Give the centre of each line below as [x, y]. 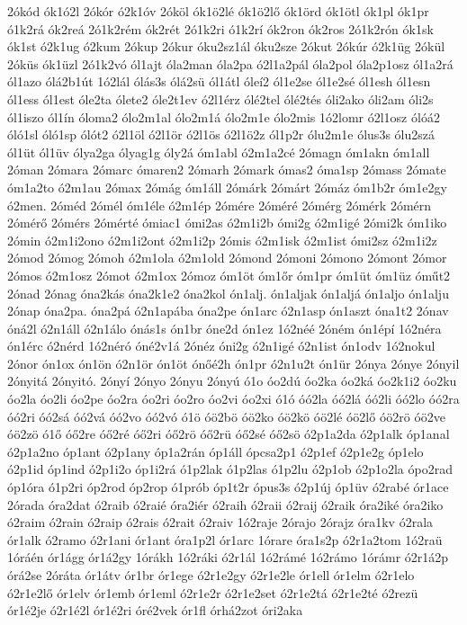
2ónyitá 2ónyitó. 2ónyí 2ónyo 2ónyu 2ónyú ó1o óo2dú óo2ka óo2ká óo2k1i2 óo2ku [232, 381]
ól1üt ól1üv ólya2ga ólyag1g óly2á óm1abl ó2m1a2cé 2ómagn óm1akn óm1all [219, 152]
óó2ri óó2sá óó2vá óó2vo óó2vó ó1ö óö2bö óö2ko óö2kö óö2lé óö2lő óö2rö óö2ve [227, 416]
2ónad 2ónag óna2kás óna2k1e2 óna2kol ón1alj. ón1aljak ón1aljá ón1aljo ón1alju [228, 293]
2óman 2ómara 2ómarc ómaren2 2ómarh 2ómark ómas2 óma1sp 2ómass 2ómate [227, 170]
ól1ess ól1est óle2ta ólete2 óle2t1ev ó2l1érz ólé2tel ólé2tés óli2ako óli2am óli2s [220, 98]
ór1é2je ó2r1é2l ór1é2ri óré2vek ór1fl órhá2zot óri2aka [155, 610]
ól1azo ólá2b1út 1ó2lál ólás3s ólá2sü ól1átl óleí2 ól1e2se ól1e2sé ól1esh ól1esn [219, 81]
